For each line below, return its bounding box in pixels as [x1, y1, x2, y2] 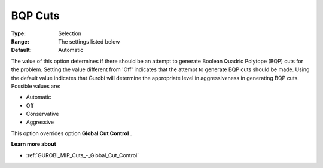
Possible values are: [11, 83, 61, 90]
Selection [58, 30, 82, 37]
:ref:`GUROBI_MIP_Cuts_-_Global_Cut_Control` [26, 151, 139, 158]
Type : [11, 30, 26, 37]
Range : [11, 38, 29, 45]
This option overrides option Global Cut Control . [11, 129, 132, 137]
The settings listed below [58, 38, 120, 45]
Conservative [26, 111, 59, 118]
